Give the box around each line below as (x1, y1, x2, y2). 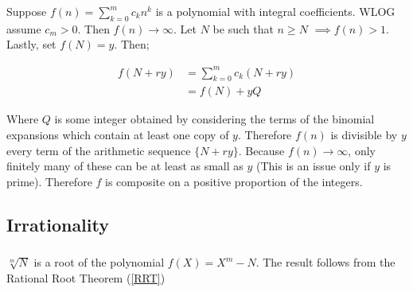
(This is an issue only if (256, 158, 371, 174)
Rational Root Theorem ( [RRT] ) (6, 269, 166, 286)
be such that (212, 20, 274, 37)
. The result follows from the (255, 254, 395, 271)
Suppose (6, 3, 47, 19)
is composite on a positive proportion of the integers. (105, 173, 363, 189)
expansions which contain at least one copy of (6, 126, 229, 142)
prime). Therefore (6, 173, 92, 189)
